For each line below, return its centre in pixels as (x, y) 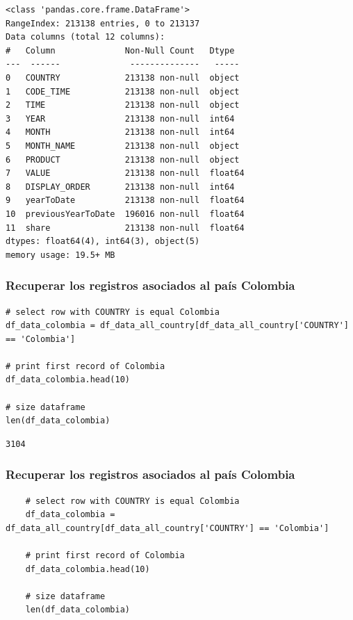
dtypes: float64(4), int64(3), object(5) (103, 242)
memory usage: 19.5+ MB (60, 255)
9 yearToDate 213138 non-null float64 (125, 201)
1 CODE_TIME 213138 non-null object (123, 91)
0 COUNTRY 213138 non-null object (123, 77)
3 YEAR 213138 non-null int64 (120, 119)
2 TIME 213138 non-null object (123, 105)
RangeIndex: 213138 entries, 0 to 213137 (103, 23)
